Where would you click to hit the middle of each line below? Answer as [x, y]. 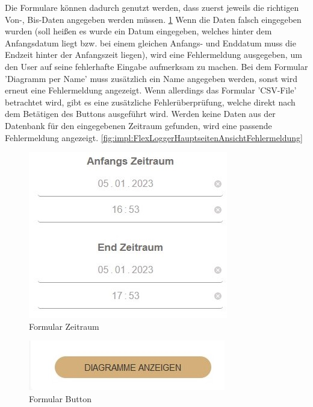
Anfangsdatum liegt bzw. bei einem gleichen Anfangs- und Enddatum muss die [150, 43]
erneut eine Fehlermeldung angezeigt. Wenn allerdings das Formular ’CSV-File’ [151, 90]
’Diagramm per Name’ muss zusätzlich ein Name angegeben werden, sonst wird [151, 78]
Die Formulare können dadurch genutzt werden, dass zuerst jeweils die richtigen [152, 7]
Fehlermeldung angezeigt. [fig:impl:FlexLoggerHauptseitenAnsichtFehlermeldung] [154, 137]
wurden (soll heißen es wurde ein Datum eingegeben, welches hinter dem [138, 31]
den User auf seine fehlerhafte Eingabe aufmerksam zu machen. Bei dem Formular [156, 66]
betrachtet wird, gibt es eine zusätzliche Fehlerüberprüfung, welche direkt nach [150, 102]
